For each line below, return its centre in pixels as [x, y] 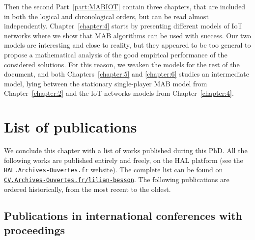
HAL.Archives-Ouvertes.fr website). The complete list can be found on [113, 170]
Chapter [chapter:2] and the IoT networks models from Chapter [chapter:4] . [119, 93]
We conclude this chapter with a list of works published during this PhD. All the [126, 150]
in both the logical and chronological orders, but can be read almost [106, 16]
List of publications [71, 127]
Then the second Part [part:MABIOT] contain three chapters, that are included [125, 6]
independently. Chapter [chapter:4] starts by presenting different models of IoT [123, 26]
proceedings [35, 229]
